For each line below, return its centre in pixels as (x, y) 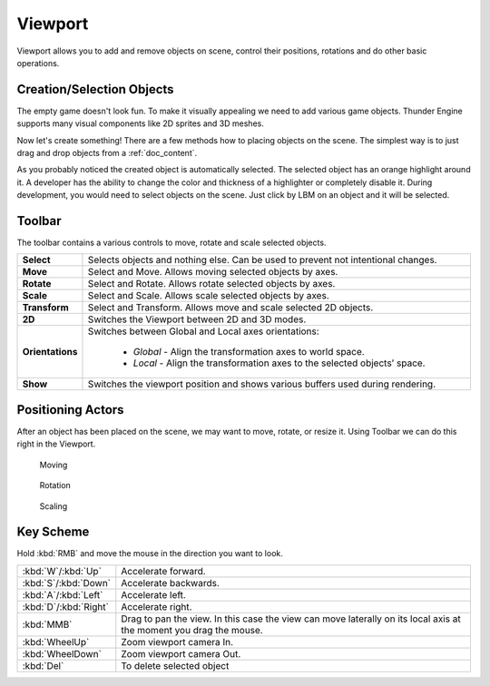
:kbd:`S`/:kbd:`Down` (67, 583)
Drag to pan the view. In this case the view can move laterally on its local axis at (291, 619)
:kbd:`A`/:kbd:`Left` (63, 594)
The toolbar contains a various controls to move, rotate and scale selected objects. (171, 243)
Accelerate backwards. (170, 583)
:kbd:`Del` (43, 665)
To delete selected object (175, 665)
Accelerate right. (157, 606)
